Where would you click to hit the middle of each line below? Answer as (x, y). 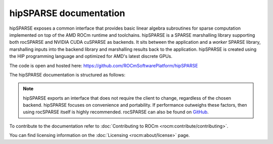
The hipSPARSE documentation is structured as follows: (67, 75)
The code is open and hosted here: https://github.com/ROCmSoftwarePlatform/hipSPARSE (104, 65)
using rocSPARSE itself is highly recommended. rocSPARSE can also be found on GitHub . (116, 112)
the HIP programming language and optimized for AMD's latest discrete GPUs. (91, 56)
